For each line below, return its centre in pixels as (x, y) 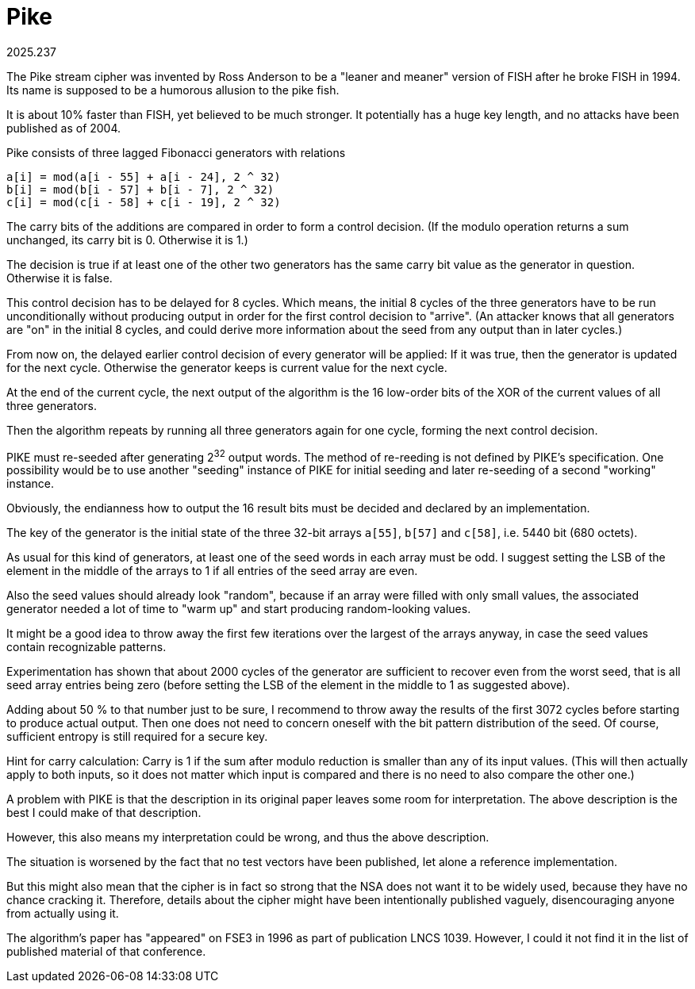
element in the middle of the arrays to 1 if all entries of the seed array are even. (212, 571)
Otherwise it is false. (60, 278)
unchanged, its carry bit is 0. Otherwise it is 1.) (127, 240)
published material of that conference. (106, 952)
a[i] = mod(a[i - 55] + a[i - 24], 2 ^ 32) (144, 176)
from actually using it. (63, 914)
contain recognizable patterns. (86, 647)
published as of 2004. (64, 128)
